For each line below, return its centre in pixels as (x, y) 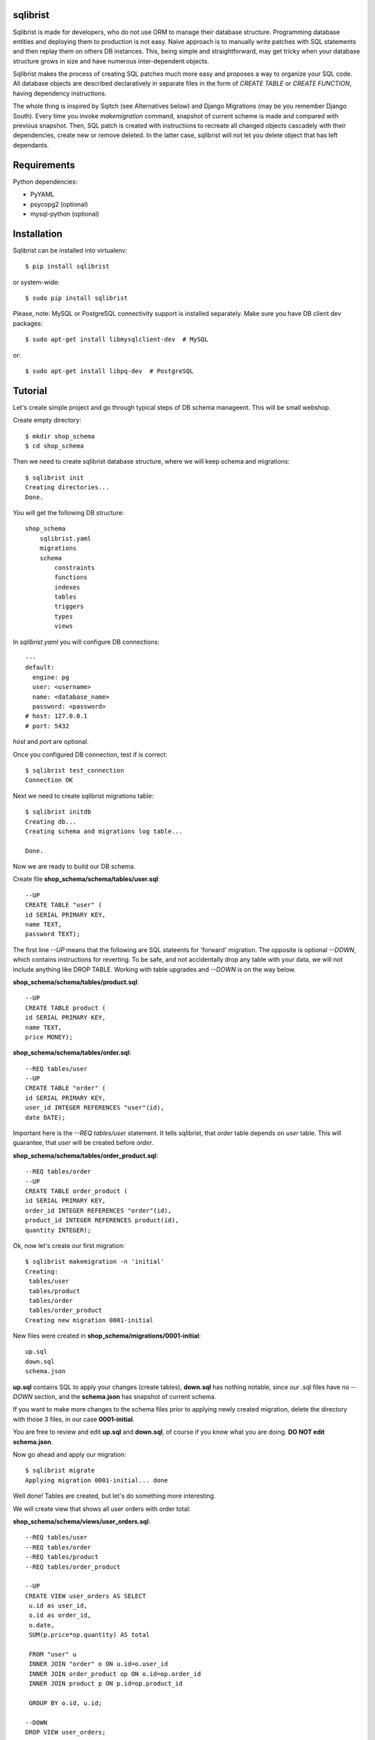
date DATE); (45, 1117)
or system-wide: (36, 282)
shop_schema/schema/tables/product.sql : (76, 982)
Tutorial (30, 391)
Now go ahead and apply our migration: (69, 1454)
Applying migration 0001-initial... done (97, 1480)
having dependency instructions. (60, 93)
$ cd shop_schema (55, 446)
